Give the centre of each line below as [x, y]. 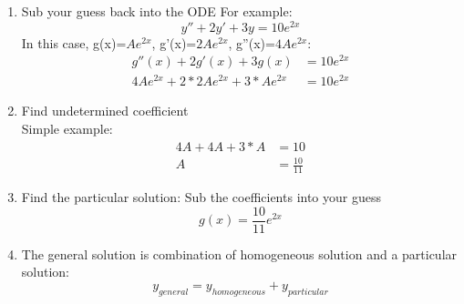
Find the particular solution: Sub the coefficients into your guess [201, 197]
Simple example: [67, 129]
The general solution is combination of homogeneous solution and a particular [239, 253]
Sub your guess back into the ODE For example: [157, 11]
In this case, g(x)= [74, 42]
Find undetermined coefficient [105, 111]
